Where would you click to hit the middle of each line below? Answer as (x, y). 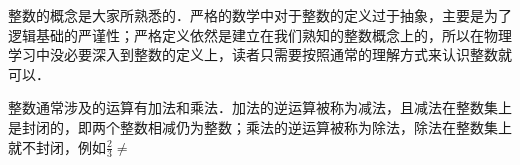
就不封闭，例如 (57, 146)
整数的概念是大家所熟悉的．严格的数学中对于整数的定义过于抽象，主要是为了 (260, 15)
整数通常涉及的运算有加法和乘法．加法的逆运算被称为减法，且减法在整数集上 (260, 107)
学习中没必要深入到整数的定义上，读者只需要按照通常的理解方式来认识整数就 (260, 54)
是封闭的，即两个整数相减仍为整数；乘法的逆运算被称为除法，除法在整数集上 (260, 126)
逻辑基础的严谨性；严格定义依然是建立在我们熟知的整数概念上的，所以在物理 (260, 34)
